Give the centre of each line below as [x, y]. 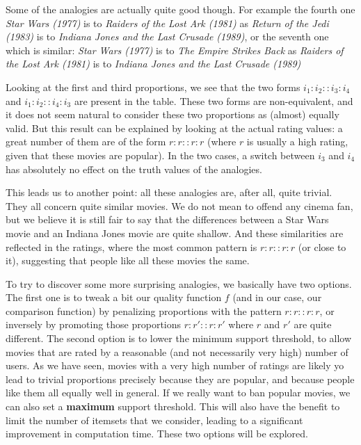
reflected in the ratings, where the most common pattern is [131, 246]
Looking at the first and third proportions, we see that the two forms [153, 87]
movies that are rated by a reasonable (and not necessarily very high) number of [177, 351]
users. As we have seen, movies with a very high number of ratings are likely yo [175, 365]
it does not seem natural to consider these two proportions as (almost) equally [173, 114]
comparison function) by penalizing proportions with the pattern [144, 310]
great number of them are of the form [86, 141]
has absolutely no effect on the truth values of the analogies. [134, 169]
